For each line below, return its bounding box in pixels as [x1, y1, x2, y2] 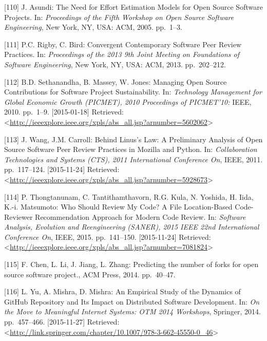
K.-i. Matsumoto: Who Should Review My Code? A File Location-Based [4, 201, 233, 212]
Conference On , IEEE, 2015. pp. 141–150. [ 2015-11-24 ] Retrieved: [4, 231, 211, 242]
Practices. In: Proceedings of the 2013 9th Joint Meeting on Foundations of [4, 49, 240, 60]
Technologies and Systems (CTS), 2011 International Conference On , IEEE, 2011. [4, 154, 263, 164]
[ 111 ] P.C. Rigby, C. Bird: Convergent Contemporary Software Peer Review [4, 39, 242, 49]
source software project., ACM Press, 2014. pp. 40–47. [4, 269, 176, 279]
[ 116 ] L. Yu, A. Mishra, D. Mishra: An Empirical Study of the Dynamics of [4, 286, 241, 297]
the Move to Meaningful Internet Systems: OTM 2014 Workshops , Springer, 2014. [4, 306, 261, 317]
